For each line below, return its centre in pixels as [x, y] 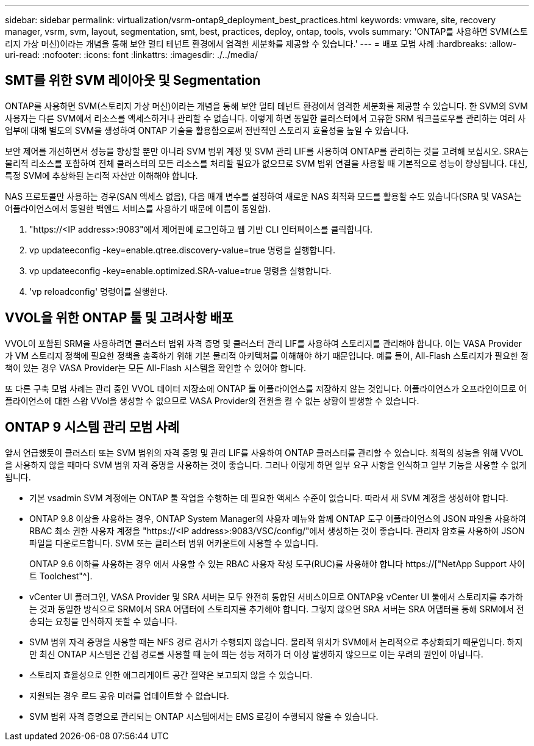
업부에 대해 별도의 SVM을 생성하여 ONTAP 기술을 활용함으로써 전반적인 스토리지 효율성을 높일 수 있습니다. [207, 130]
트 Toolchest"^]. [61, 576]
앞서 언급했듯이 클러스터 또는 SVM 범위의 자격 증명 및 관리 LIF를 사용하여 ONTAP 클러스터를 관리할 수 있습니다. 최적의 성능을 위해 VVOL [264, 452]
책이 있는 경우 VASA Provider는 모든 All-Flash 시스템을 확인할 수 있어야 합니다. [156, 368]
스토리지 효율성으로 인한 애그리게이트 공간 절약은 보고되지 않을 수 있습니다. [171, 675]
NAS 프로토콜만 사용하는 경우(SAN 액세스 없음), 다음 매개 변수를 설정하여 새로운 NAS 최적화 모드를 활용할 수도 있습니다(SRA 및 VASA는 [263, 196]
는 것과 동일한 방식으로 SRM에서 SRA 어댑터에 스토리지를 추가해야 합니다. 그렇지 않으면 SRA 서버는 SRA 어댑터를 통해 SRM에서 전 [277, 609]
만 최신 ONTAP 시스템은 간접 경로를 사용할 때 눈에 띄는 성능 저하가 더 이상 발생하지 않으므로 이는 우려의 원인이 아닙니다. [256, 654]
